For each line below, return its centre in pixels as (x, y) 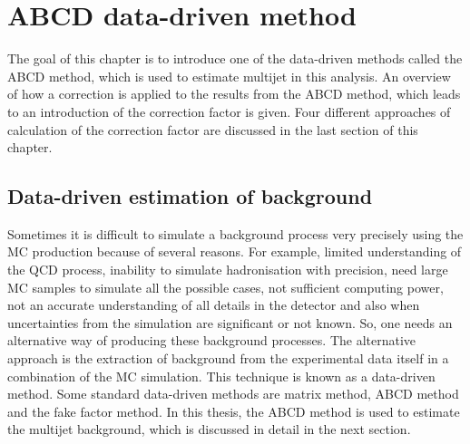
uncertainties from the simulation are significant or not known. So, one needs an (230, 322)
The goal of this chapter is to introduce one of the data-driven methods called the (235, 58)
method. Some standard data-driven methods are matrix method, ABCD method (233, 394)
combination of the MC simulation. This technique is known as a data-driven (221, 376)
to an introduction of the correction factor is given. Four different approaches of (229, 111)
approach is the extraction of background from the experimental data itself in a (228, 358)
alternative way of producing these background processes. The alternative (212, 340)
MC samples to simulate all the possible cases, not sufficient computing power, (225, 287)
